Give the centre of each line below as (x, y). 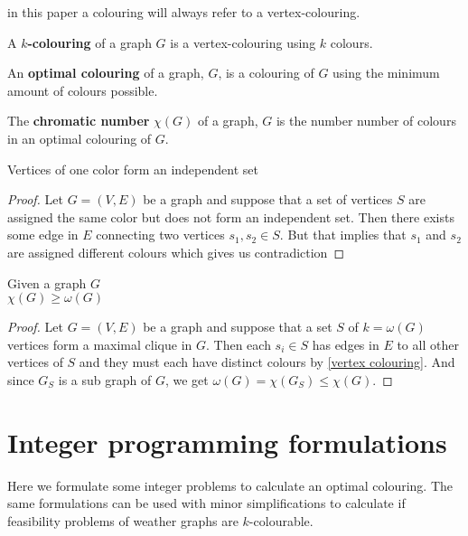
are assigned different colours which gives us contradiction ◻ (176, 252)
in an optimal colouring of (80, 138)
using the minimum (386, 73)
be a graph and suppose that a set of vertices (268, 199)
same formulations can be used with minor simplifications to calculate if (206, 503)
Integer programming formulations (227, 442)
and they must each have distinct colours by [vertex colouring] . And (267, 362)
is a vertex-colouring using (243, 42)
